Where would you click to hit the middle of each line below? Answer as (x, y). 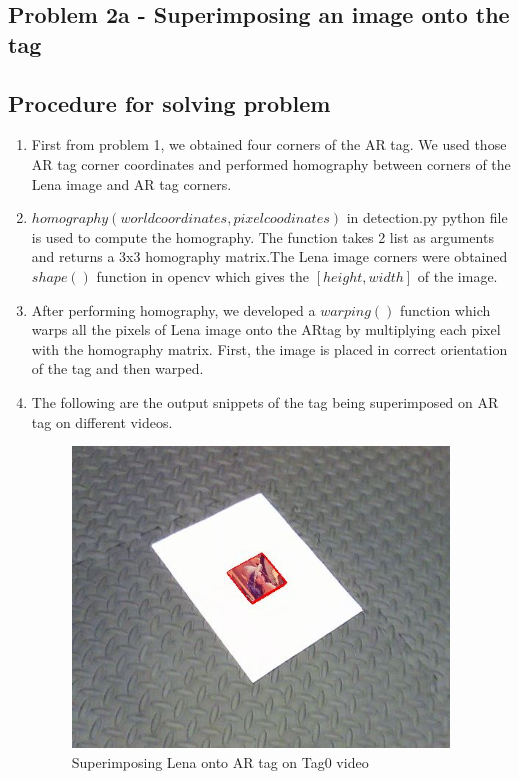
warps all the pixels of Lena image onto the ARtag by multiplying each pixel (266, 329)
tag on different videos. (102, 421)
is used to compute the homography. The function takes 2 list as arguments (262, 236)
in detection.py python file (427, 217)
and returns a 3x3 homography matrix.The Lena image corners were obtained (269, 256)
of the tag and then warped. (117, 368)
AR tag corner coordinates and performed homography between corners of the (271, 163)
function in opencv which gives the (202, 275)
